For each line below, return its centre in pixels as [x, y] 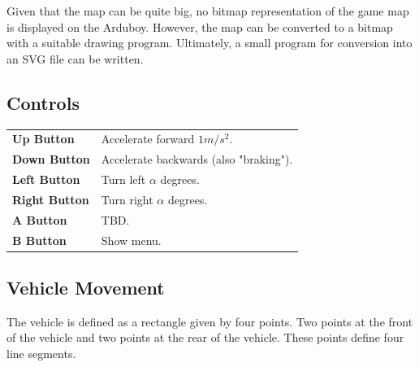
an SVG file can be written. [75, 58]
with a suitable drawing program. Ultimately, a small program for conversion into [209, 43]
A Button [40, 219]
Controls [43, 102]
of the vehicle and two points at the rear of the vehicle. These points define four [205, 337]
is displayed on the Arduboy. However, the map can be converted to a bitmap [200, 26]
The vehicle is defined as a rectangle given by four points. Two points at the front [210, 321]
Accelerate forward [148, 139]
